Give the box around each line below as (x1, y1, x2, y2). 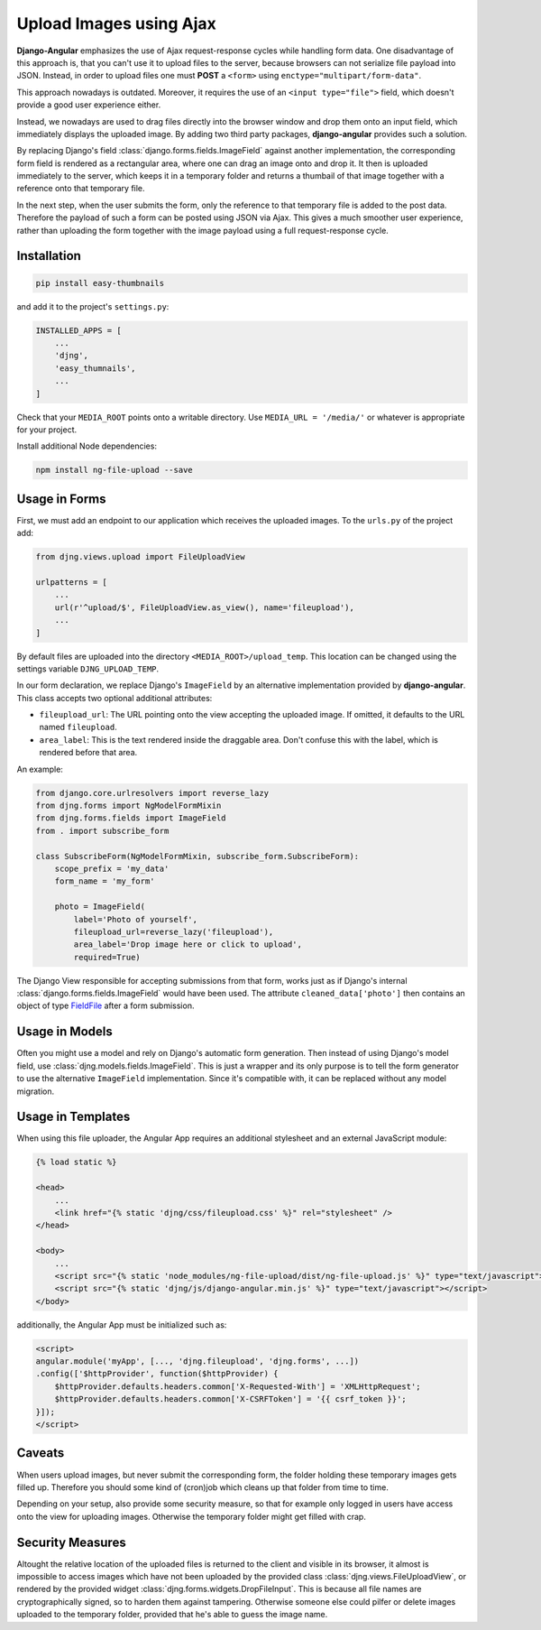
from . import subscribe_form (35, 826, 170, 836)
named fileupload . (39, 722, 117, 733)
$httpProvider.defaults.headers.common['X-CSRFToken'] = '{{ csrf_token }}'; (54, 1394, 408, 1404)
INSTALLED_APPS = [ (35, 325, 122, 336)
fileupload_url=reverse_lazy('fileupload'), (73, 926, 274, 937)
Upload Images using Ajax (16, 14, 216, 33)
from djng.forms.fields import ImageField (35, 813, 226, 823)
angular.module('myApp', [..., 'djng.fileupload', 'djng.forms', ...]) (35, 1357, 360, 1366)
